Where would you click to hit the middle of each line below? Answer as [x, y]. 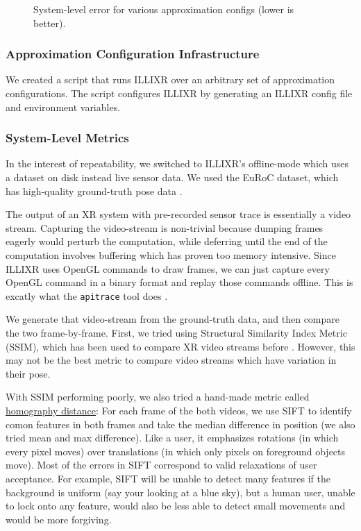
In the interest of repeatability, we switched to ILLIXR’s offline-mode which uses [177, 163]
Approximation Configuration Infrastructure [133, 54]
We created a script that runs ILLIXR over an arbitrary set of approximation [170, 79]
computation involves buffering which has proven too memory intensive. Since [171, 254]
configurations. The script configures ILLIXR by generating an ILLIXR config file [179, 93]
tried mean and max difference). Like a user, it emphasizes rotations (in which [172, 438]
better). [50, 23]
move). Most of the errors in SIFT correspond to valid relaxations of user [161, 465]
